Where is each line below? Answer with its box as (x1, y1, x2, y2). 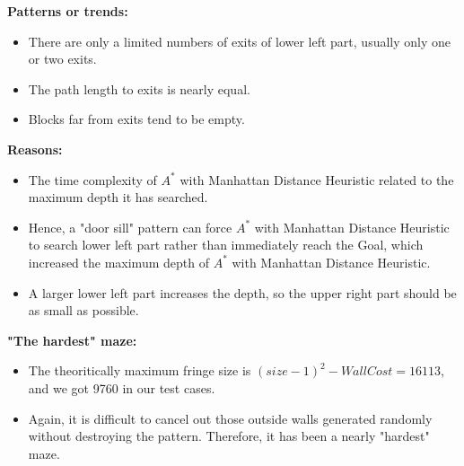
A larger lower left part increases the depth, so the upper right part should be (28, 283, 457, 302)
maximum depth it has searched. (28, 188, 208, 207)
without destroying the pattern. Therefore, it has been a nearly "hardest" (28, 426, 430, 445)
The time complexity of (28, 170, 157, 189)
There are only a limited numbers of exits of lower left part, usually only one (28, 31, 451, 50)
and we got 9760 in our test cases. (28, 378, 215, 397)
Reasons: (7, 139, 63, 158)
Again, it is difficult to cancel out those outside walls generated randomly (28, 409, 433, 427)
